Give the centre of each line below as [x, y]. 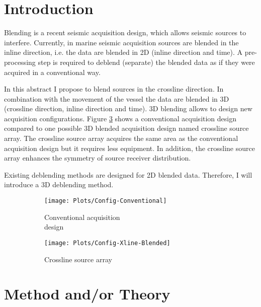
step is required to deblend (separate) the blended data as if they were [146, 62]
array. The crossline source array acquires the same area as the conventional [121, 138]
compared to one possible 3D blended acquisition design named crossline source [126, 128]
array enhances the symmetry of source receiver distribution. [98, 158]
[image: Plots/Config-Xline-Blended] [107, 243]
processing [20, 62]
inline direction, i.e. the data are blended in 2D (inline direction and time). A [123, 52]
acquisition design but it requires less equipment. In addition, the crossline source [129, 148]
